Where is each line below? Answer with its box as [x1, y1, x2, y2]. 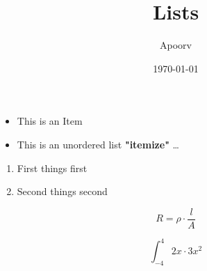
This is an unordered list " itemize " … [17, 137, 179, 151]
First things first [17, 160, 88, 175]
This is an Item [17, 114, 83, 128]
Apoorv [160, 38, 192, 52]
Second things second [17, 184, 108, 199]
